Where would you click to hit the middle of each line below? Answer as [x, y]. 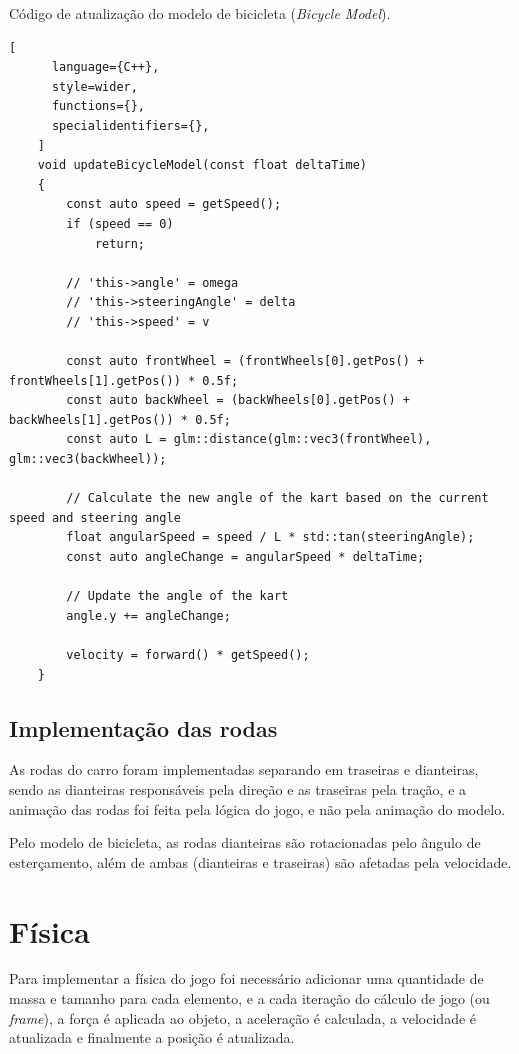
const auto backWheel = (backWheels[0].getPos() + [238, 400]
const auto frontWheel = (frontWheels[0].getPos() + [245, 361]
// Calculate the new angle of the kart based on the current [277, 498]
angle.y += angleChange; [148, 615]
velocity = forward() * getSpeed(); [188, 655]
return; [120, 243]
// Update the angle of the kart [177, 596]
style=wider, [94, 86]
